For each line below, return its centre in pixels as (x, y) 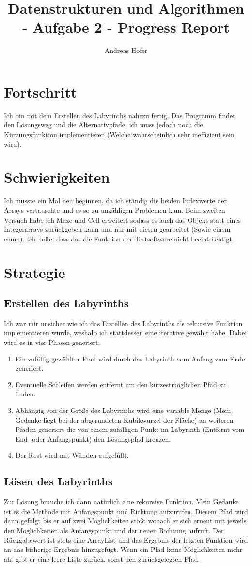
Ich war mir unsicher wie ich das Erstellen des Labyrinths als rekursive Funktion (123, 323)
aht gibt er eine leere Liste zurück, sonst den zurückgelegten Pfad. (102, 558)
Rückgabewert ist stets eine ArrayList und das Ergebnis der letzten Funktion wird (126, 540)
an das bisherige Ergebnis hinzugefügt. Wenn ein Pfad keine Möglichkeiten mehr (123, 549)
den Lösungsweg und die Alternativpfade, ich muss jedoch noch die (103, 125)
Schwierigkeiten (57, 177)
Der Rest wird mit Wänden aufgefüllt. (72, 455)
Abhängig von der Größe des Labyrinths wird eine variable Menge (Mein (123, 410)
